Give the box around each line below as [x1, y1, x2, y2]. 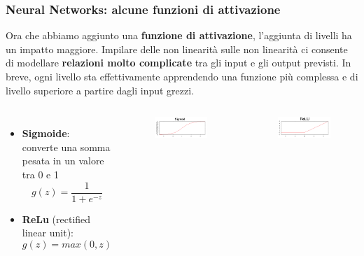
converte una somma [22, 139, 111, 154]
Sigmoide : [22, 126, 70, 141]
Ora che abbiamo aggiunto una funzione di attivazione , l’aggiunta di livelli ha [6, 28, 352, 43]
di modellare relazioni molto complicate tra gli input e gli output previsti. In [6, 55, 351, 70]
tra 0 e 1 [22, 166, 59, 181]
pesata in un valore [22, 153, 104, 168]
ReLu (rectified [22, 211, 91, 226]
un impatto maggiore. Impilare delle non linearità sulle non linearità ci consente [6, 41, 348, 56]
